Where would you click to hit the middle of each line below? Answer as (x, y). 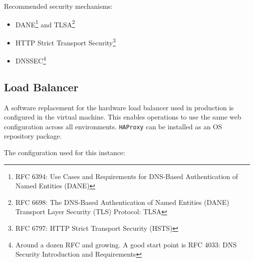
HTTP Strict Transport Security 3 (65, 41)
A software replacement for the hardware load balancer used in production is (119, 107)
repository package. (33, 136)
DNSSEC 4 (31, 60)
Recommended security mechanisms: (58, 6)
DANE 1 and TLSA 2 (45, 23)
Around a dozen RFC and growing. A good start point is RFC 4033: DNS (126, 244)
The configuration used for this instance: (65, 152)
